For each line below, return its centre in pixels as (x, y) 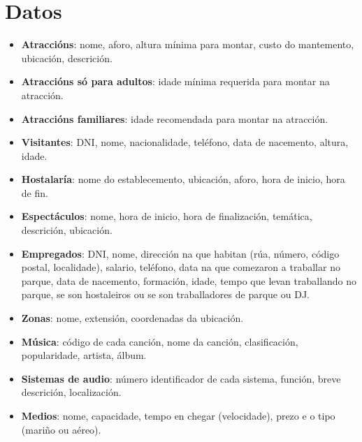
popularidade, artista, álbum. (84, 355)
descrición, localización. (71, 392)
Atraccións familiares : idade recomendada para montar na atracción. (175, 118)
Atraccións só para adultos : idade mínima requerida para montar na (175, 81)
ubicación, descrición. (67, 58)
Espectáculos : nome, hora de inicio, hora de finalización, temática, (167, 216)
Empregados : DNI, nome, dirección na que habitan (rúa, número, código (180, 253)
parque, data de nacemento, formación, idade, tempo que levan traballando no (189, 280)
